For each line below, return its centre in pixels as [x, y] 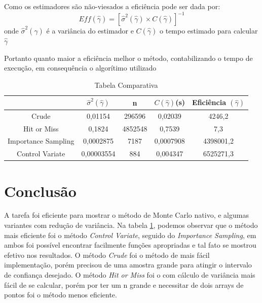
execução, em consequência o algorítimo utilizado [80, 68]
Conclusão [40, 191]
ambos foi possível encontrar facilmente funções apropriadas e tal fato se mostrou [130, 245]
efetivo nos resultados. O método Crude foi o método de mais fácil [107, 255]
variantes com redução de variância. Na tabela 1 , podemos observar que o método [131, 225]
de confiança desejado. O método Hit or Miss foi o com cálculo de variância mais [130, 275]
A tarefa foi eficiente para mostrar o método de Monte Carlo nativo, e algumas [126, 215]
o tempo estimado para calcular [209, 31]
